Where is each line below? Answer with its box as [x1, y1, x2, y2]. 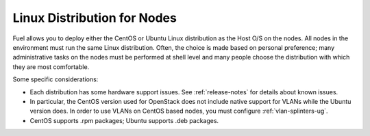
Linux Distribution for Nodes [12, 10, 177, 25]
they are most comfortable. [12, 62, 90, 71]
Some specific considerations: [12, 75, 99, 83]
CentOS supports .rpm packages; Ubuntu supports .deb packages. [29, 116, 219, 124]
